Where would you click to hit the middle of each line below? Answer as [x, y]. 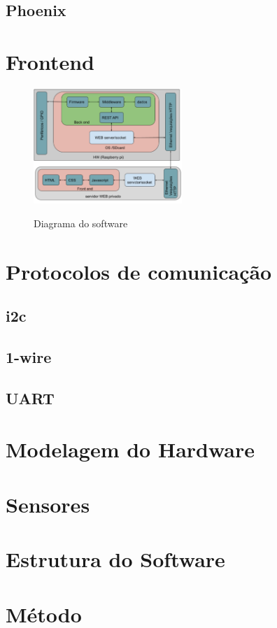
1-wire [29, 357]
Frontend [50, 61]
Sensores [48, 504]
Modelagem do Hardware [130, 449]
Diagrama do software [81, 223]
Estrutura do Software [115, 559]
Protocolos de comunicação [139, 271]
